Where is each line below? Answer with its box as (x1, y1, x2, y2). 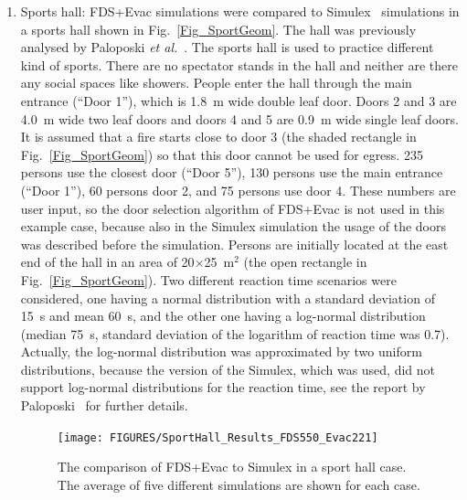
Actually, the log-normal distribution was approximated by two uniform (20, 342, 422, 361)
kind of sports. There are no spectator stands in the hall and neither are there (20, 55, 459, 74)
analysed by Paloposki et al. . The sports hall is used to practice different (20, 37, 434, 57)
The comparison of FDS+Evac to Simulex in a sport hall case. (57, 457, 407, 476)
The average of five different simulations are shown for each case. (57, 474, 420, 494)
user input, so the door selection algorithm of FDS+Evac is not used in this (20, 198, 445, 218)
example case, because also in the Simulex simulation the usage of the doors (20, 217, 446, 236)
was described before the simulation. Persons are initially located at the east (20, 234, 449, 253)
